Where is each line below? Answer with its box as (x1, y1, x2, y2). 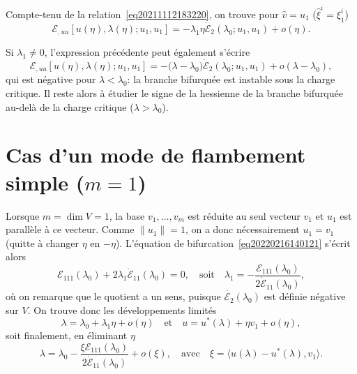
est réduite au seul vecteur (188, 208, 301, 223)
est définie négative (264, 289, 346, 304)
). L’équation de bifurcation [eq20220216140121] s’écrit (115, 235, 351, 250)
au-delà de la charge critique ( (6, 99, 134, 114)
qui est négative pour (6, 72, 96, 87)
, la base (109, 208, 145, 223)
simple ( (6, 167, 85, 196)
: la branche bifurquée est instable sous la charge (127, 72, 335, 87)
